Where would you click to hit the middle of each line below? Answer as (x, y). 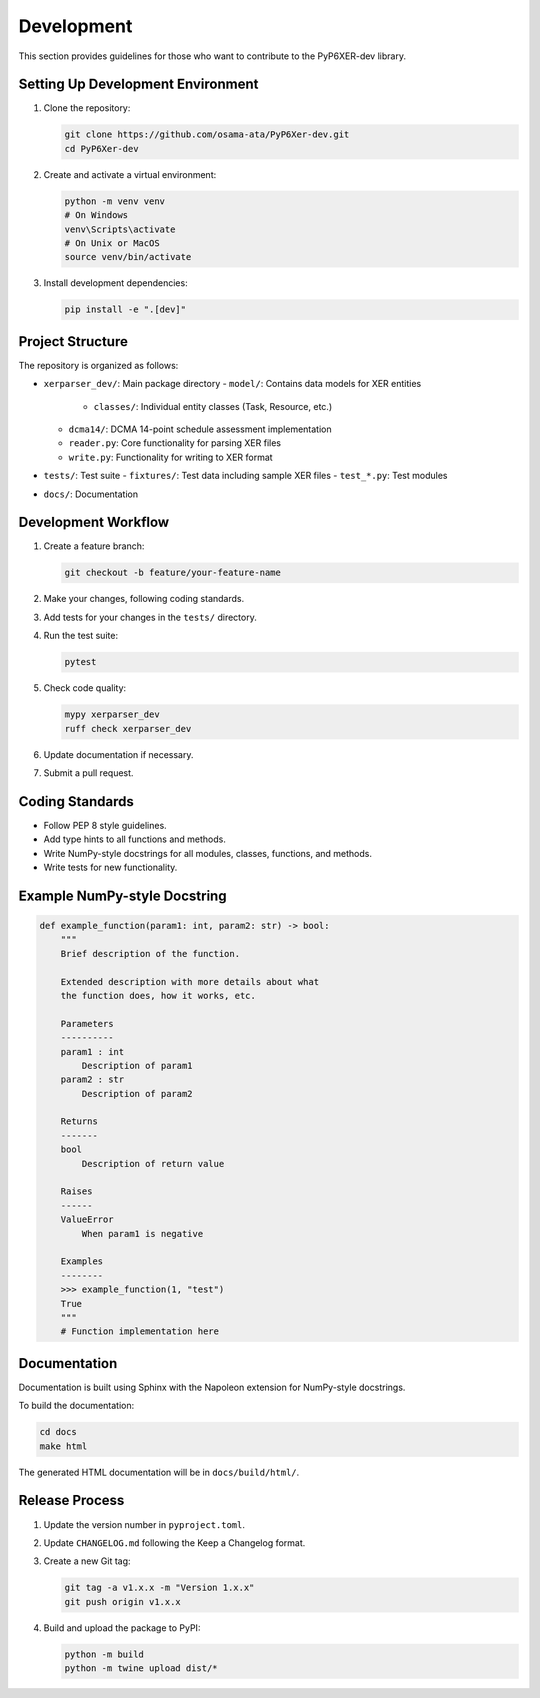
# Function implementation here (140, 1331)
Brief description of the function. (150, 953)
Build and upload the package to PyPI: (122, 1627)
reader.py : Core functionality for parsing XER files (175, 443)
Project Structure (73, 341)
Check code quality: (85, 688)
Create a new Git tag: (87, 1561)
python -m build (104, 1654)
